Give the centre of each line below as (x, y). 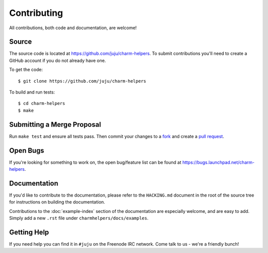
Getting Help (29, 232)
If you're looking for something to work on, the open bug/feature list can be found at (95, 162)
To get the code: (26, 70)
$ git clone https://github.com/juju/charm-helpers (82, 81)
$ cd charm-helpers (42, 103)
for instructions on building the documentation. (57, 202)
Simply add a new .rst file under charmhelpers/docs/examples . (79, 218)
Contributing (36, 13)
